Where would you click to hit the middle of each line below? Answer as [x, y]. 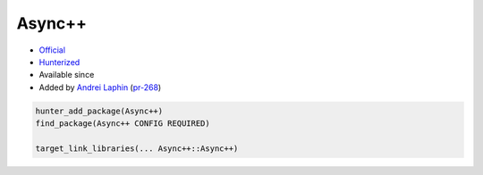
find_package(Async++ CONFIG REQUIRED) [123, 124]
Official [52, 50]
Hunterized [59, 62]
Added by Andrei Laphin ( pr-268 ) [100, 87]
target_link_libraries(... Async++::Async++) [137, 148]
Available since [67, 75]
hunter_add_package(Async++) [99, 111]
